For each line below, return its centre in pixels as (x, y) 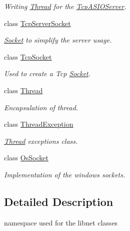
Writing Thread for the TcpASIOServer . (65, 6)
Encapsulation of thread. (41, 107)
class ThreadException (39, 124)
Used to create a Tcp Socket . (47, 73)
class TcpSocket (28, 56)
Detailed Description (59, 201)
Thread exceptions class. (41, 141)
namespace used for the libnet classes (61, 222)
